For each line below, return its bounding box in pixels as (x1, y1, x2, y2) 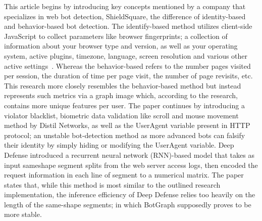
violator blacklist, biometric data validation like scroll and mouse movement (4, 110, 239, 120)
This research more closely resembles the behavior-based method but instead (4, 80, 241, 91)
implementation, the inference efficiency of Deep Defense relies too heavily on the (4, 189, 255, 200)
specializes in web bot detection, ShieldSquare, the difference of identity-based (4, 11, 246, 21)
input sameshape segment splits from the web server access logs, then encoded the (4, 159, 258, 170)
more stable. (4, 209, 42, 219)
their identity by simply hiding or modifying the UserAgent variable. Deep (4, 140, 234, 150)
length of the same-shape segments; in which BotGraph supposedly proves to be (4, 199, 251, 209)
